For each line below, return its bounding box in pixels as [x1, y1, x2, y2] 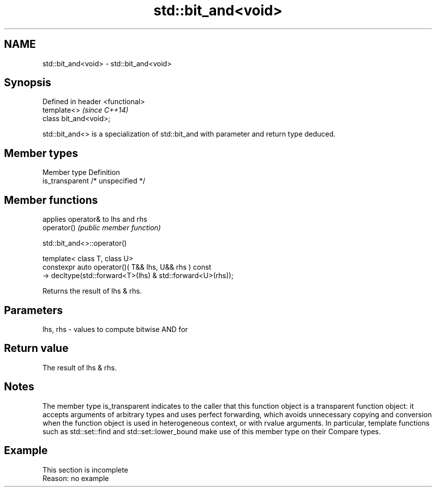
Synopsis [4, 76, 51, 89]
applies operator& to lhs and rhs [42, 215, 147, 224]
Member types [4, 147, 78, 160]
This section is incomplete [42, 465, 128, 474]
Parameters [4, 304, 63, 317]
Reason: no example [42, 474, 109, 483]
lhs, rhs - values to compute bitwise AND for [42, 325, 188, 333]
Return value [4, 342, 69, 355]
